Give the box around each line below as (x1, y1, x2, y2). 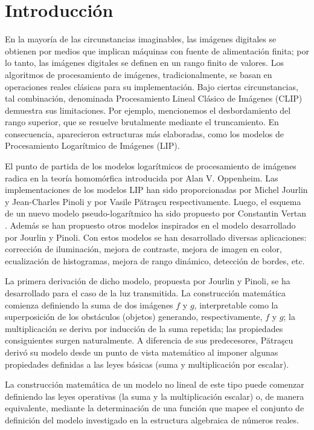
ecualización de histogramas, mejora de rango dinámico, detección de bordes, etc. (5, 254, 305, 267)
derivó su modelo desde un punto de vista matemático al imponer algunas (5, 345, 278, 358)
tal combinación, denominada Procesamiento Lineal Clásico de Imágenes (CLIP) (5, 92, 303, 105)
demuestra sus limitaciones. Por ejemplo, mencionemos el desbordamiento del (5, 103, 291, 116)
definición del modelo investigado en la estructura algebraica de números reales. (5, 413, 299, 426)
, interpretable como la (194, 298, 278, 311)
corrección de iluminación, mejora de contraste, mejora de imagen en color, (5, 243, 282, 255)
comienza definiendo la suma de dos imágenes (5, 298, 173, 311)
